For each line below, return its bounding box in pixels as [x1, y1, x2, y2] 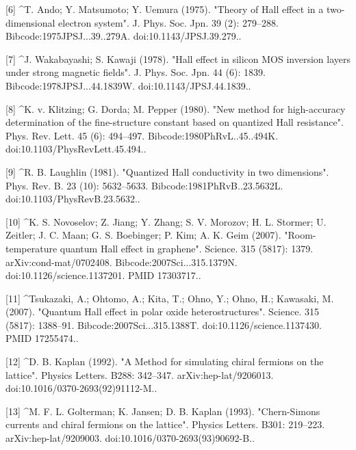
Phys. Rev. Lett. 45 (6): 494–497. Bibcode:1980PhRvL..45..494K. [5, 128, 279, 142]
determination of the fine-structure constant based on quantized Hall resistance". [5, 115, 344, 129]
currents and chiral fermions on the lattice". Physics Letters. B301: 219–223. [5, 417, 325, 432]
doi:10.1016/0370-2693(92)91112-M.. [5, 381, 157, 395]
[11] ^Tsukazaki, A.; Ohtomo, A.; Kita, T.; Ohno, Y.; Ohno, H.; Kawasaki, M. [5, 291, 334, 305]
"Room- [284, 228, 316, 242]
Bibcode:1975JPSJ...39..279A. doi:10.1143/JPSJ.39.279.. [5, 29, 242, 43]
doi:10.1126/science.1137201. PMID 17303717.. [5, 268, 201, 282]
